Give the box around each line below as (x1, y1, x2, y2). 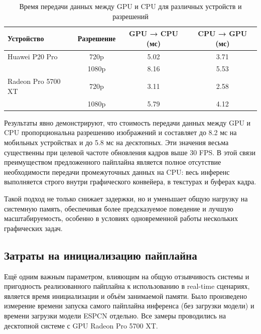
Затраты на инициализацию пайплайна (4, 247, 197, 263)
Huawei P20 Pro (8, 51, 58, 61)
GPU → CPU (129, 28, 178, 39)
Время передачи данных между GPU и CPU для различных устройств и (19, 1, 242, 11)
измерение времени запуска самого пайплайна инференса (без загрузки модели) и (4, 300, 254, 311)
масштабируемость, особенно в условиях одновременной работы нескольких (4, 213, 238, 224)
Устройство (8, 33, 44, 43)
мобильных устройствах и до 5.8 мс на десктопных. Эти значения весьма (4, 137, 229, 148)
